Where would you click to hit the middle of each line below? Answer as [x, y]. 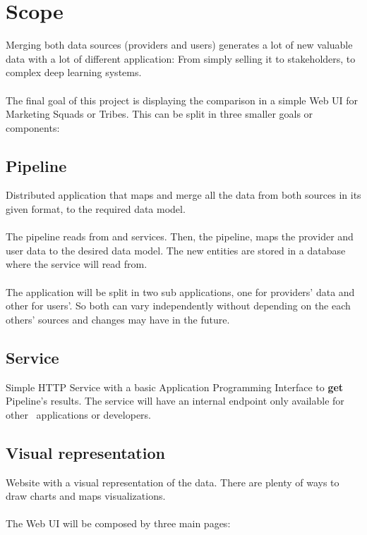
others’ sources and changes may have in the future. [118, 319]
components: [33, 127]
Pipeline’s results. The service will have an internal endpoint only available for [175, 401]
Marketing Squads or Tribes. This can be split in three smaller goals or [160, 114]
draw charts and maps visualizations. [86, 496]
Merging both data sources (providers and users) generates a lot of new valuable [179, 45]
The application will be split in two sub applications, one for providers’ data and [180, 291]
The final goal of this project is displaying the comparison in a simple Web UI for [182, 100]
